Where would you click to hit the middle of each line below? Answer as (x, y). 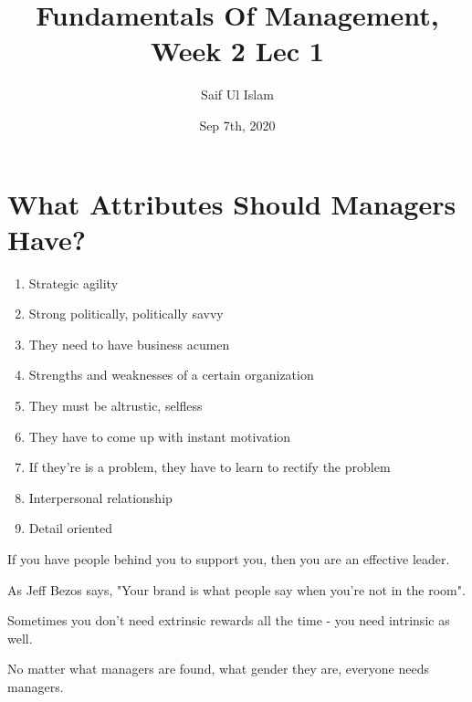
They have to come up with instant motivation (160, 436)
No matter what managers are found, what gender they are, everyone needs (218, 669)
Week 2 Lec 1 (237, 51)
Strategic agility (73, 283)
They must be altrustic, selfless (115, 405)
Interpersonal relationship (100, 497)
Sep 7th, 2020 (237, 125)
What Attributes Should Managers (232, 203)
